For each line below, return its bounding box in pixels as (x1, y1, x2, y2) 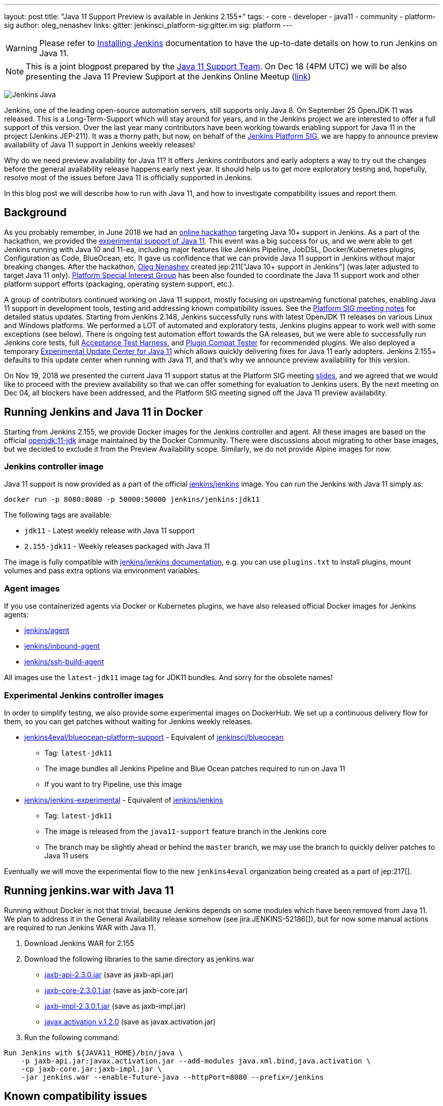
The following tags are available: (4, 510, 112, 520)
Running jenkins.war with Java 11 (4, 884, 174, 897)
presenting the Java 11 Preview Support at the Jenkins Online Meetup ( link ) (26, 71, 311, 82)
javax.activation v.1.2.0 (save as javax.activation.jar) (45, 1017, 216, 1026)
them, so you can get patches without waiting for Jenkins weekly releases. (4, 717, 253, 726)
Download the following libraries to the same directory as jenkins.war (24, 954, 254, 963)
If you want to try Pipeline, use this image (45, 779, 182, 788)
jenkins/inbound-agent (24, 642, 100, 651)
